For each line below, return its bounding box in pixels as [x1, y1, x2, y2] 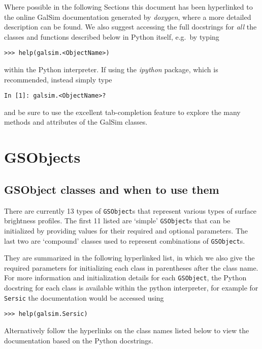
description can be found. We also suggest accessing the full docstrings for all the [4, 21, 257, 32]
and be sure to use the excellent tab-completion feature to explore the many [4, 106, 241, 117]
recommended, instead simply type [4, 74, 112, 84]
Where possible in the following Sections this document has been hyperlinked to [4, 2, 253, 12]
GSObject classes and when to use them [4, 181, 219, 197]
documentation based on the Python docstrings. [4, 335, 153, 345]
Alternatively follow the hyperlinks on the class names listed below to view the [4, 325, 249, 335]
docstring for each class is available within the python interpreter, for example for [4, 282, 258, 293]
